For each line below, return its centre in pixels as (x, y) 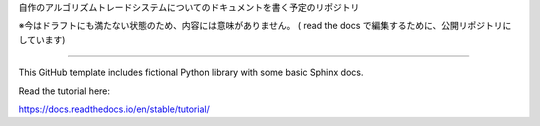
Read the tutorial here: (64, 91)
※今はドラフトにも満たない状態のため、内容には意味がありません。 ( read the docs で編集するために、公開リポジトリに (265, 26)
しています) (42, 39)
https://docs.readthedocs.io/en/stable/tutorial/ (114, 109)
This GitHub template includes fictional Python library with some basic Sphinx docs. (191, 72)
